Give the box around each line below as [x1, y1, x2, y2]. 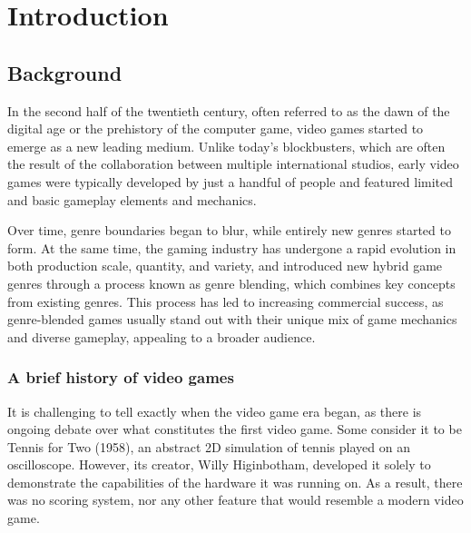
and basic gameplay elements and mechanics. [7, 190, 257, 209]
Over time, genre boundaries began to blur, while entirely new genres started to [7, 221, 451, 240]
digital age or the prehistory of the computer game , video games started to [7, 119, 424, 138]
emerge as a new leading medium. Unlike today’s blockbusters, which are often [7, 136, 446, 155]
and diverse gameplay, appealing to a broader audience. [7, 327, 316, 346]
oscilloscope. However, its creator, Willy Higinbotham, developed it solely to [7, 455, 431, 474]
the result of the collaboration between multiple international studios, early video [7, 154, 459, 173]
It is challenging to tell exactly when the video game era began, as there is [7, 401, 422, 420]
